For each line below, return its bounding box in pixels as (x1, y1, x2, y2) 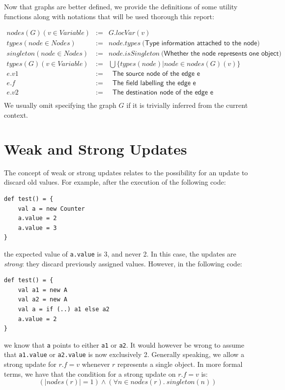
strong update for (4, 359, 57, 369)
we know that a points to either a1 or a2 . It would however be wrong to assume (4, 339, 244, 350)
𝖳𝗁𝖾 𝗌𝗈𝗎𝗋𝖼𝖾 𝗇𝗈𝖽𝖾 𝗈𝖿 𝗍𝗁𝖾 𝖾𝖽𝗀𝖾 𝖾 (112, 70, 200, 78)
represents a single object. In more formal (117, 359, 243, 369)
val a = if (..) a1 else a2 (18, 305, 110, 313)
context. (4, 110, 28, 120)
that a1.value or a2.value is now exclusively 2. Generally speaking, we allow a (4, 349, 245, 359)
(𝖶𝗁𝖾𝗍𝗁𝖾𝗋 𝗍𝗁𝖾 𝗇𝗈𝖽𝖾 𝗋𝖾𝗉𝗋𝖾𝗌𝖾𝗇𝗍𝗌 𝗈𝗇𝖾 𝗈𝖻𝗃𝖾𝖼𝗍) (161, 50, 282, 58)
